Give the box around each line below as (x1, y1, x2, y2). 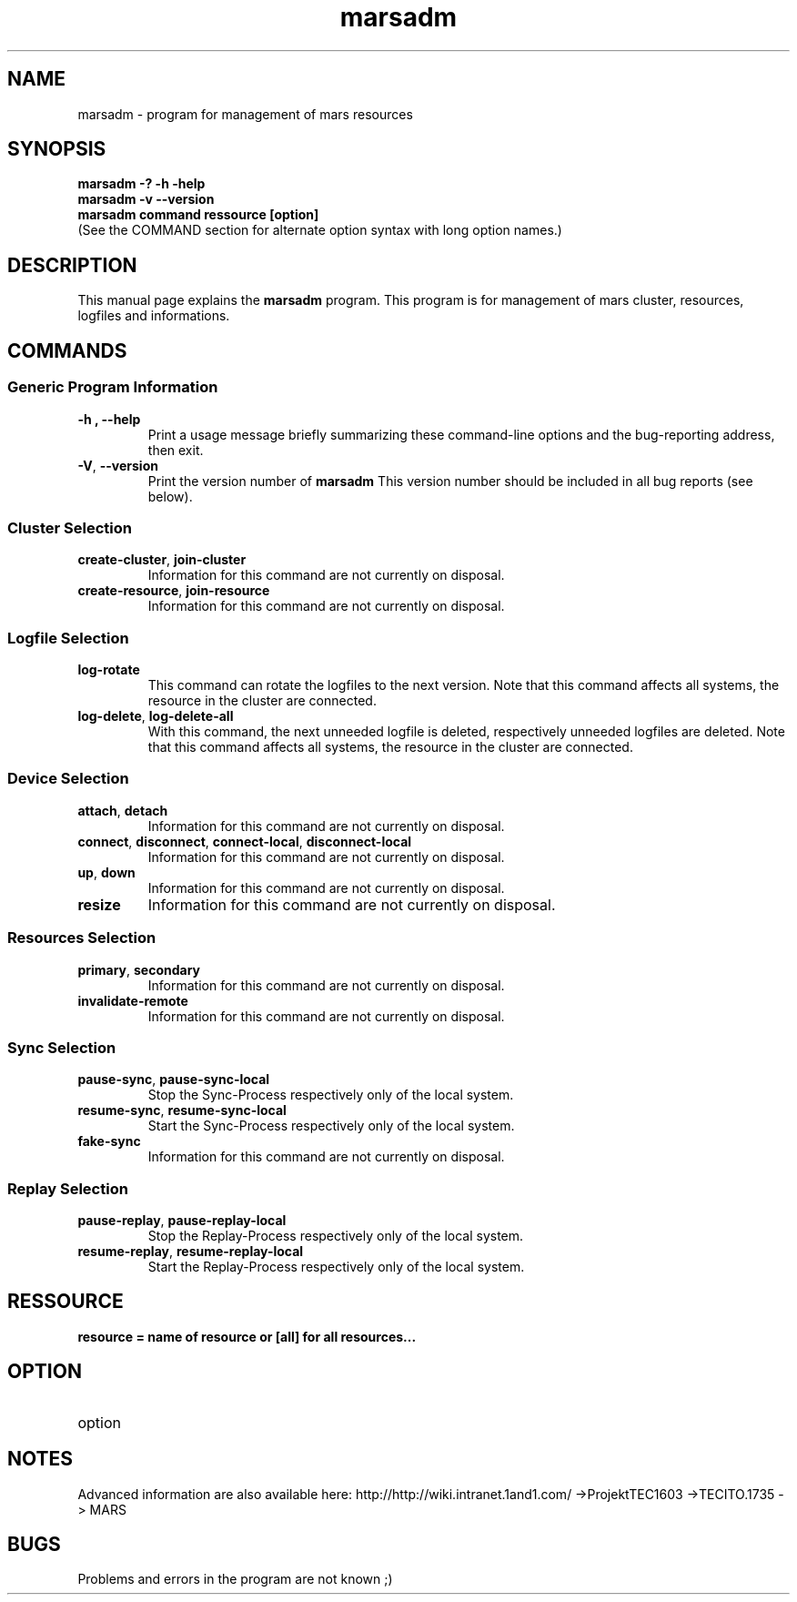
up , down (77, 864, 136, 880)
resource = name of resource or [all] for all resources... (77, 1328, 417, 1344)
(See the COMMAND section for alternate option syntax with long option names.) (77, 222, 562, 238)
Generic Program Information (7, 378, 218, 397)
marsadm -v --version (77, 191, 215, 208)
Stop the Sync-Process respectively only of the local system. (147, 1087, 514, 1103)
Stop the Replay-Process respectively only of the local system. (147, 1228, 524, 1243)
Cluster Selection (7, 518, 132, 537)
